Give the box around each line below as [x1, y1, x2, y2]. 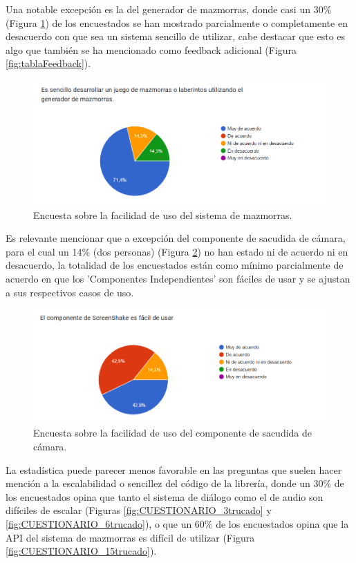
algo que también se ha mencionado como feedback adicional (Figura [6, 42, 297, 57]
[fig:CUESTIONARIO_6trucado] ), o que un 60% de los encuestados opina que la [6, 516, 349, 531]
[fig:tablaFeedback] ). [6, 56, 91, 70]
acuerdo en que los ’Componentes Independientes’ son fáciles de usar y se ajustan [6, 271, 350, 285]
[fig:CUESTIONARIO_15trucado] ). [6, 544, 157, 558]
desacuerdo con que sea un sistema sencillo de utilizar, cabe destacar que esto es [6, 29, 346, 44]
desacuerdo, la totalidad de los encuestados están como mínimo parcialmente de [6, 258, 344, 272]
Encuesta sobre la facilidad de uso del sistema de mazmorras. [33, 207, 292, 222]
